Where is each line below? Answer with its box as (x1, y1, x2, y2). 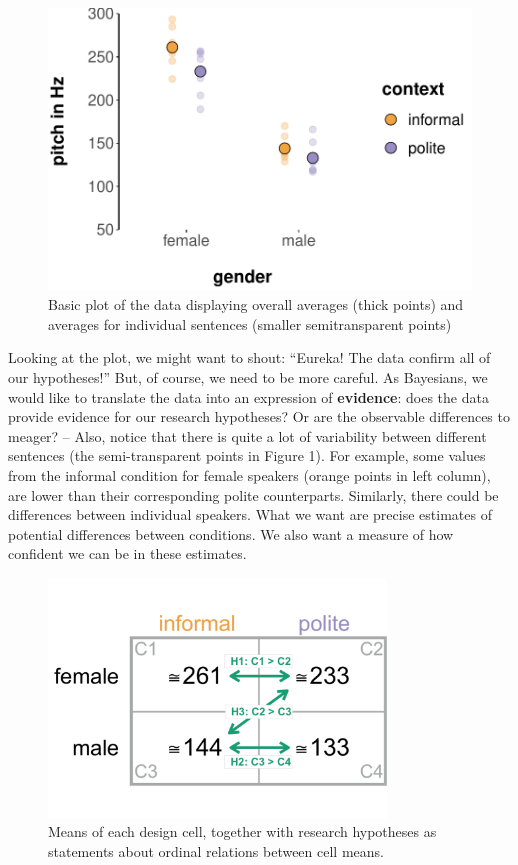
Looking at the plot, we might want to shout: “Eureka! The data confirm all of (8, 347, 491, 368)
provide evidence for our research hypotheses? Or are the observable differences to (8, 406, 510, 427)
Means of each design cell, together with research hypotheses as (48, 821, 437, 842)
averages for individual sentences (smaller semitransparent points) (48, 313, 452, 334)
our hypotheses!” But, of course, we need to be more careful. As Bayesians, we (8, 367, 488, 388)
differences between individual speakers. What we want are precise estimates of (8, 504, 492, 525)
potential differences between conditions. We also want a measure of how (8, 523, 454, 544)
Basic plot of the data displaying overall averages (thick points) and (48, 294, 464, 315)
